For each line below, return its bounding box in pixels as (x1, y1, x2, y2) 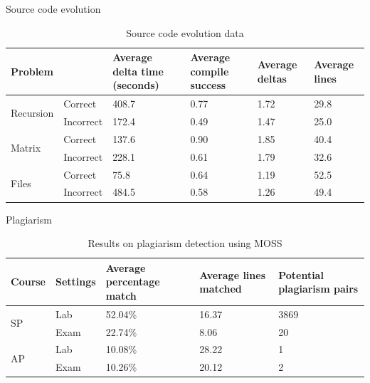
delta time (112, 63, 164, 78)
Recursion (11, 105, 54, 120)
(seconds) (112, 78, 159, 93)
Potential (278, 267, 324, 282)
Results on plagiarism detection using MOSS (88, 236, 282, 251)
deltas (257, 70, 287, 85)
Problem (11, 63, 53, 78)
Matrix (11, 140, 41, 155)
